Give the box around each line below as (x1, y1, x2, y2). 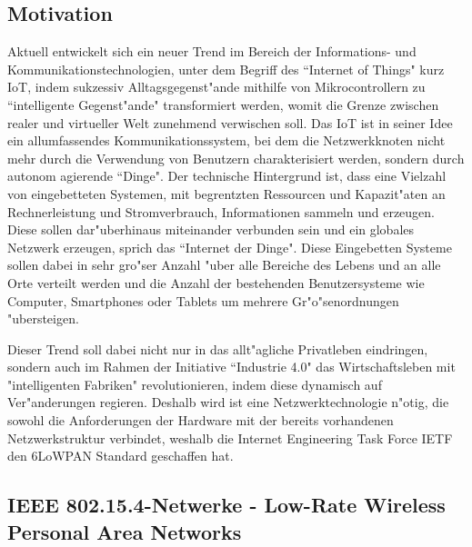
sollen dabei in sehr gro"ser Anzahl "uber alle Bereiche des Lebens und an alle (7, 255, 441, 274)
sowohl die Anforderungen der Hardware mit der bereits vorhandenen (7, 411, 394, 430)
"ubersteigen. (7, 309, 79, 328)
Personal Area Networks (7, 517, 242, 545)
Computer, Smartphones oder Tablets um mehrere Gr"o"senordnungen (7, 291, 399, 310)
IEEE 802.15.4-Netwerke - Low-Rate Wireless (7, 491, 446, 519)
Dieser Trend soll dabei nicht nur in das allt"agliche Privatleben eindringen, (7, 339, 428, 358)
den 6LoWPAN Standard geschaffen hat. (7, 446, 234, 465)
